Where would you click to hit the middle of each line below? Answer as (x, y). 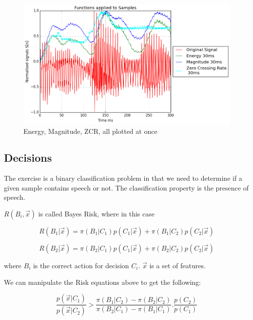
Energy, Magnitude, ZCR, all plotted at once (90, 131)
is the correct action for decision (81, 266)
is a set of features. (177, 266)
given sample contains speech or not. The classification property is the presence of (126, 187)
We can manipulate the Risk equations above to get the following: (103, 282)
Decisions (28, 158)
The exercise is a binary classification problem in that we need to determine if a (123, 178)
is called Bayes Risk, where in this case (96, 214)
